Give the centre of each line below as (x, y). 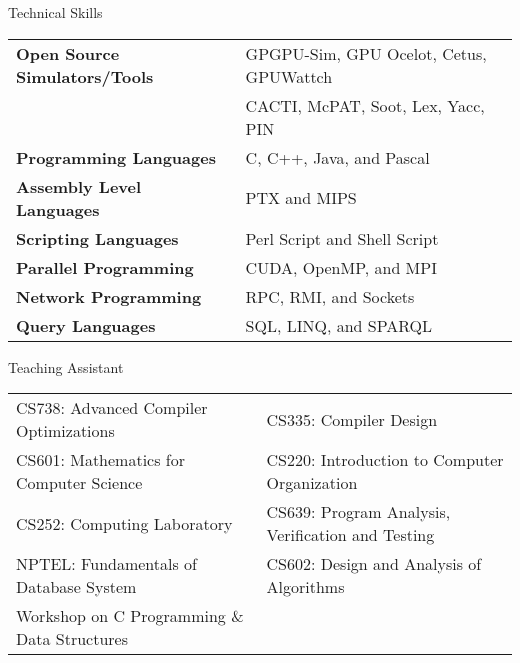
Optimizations (65, 431)
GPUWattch (289, 76)
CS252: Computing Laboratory (124, 523)
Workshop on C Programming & (130, 616)
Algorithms (305, 587)
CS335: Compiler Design (352, 419)
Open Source (68, 53)
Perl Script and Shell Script (342, 238)
